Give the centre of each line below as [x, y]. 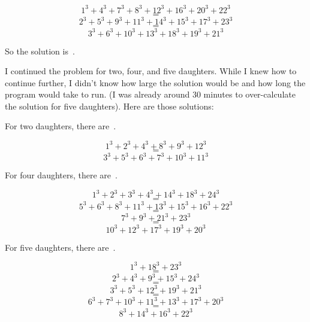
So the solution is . [40, 51]
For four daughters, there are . [61, 175]
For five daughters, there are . [60, 247]
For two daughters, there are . [61, 126]
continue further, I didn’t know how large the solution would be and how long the [155, 82]
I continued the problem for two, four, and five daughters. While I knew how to [151, 71]
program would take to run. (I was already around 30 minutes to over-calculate [150, 94]
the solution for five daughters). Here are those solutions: [109, 106]
